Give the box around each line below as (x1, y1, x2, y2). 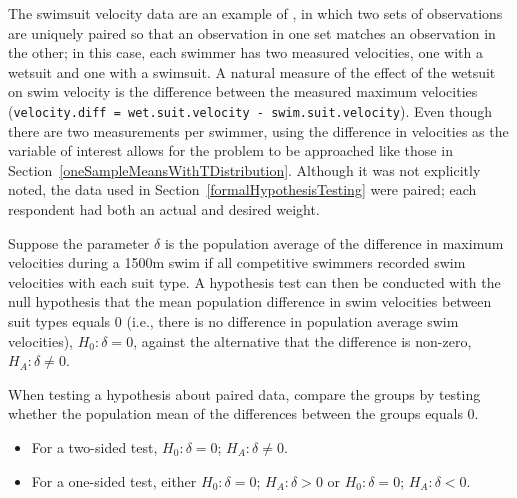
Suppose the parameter (8, 232, 150, 253)
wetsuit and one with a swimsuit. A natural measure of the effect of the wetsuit (8, 61, 496, 82)
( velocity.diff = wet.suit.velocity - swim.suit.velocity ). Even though (8, 100, 493, 121)
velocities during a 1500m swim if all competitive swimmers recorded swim (8, 252, 466, 273)
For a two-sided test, (31, 436, 158, 457)
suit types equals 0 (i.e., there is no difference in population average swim (8, 310, 459, 331)
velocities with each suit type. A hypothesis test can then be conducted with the (8, 271, 501, 292)
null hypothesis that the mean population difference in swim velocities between (8, 291, 492, 312)
